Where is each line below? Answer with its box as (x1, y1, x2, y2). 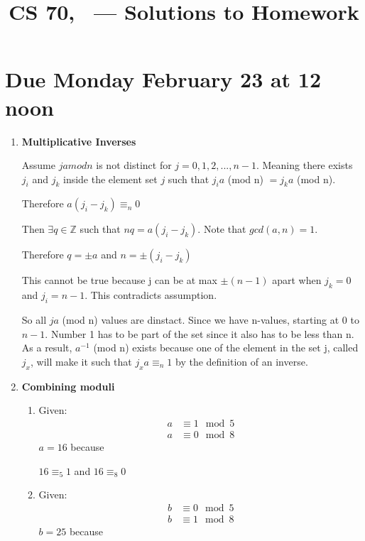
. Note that (197, 222, 246, 236)
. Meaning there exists (256, 158, 353, 173)
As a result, (21, 340, 72, 355)
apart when (272, 273, 322, 288)
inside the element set (62, 171, 158, 186)
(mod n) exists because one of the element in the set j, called (93, 340, 359, 355)
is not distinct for (96, 158, 172, 173)
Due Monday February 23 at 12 (5, 65, 322, 94)
